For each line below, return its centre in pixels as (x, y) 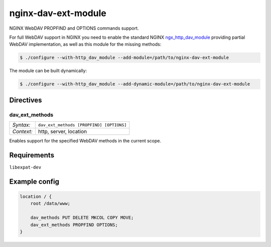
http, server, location (62, 132)
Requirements (32, 155)
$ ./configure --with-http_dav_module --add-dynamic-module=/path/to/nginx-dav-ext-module (135, 84)
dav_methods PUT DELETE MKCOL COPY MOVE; (82, 218)
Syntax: (21, 125)
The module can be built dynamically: (48, 71)
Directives (26, 100)
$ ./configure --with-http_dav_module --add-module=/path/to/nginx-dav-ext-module (124, 58)
